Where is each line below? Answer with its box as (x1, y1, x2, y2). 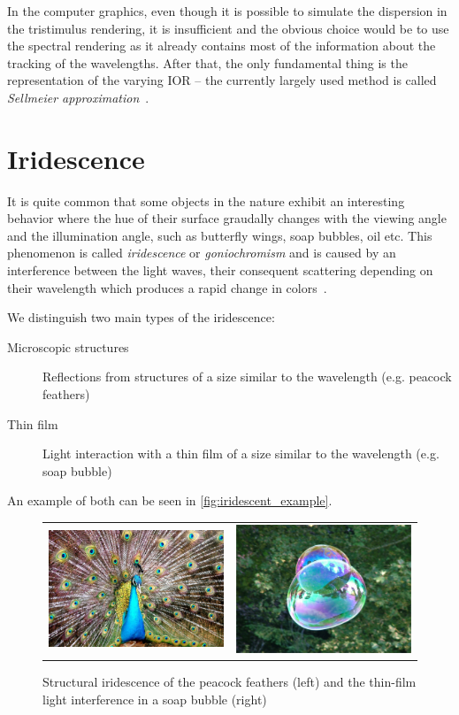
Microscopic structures (7, 337, 129, 356)
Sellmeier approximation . (7, 88, 149, 106)
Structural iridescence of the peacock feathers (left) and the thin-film (42, 673, 417, 691)
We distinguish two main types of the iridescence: (7, 308, 275, 327)
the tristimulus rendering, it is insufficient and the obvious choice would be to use (7, 19, 449, 37)
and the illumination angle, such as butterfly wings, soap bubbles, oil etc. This (7, 226, 432, 244)
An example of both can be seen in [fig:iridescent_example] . (7, 491, 333, 510)
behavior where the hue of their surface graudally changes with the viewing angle (7, 209, 447, 227)
